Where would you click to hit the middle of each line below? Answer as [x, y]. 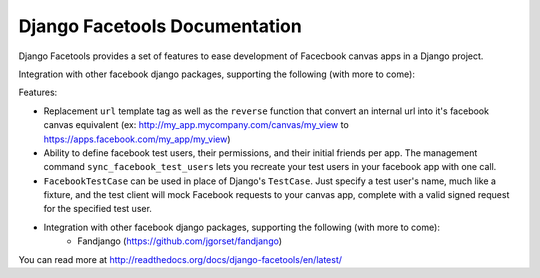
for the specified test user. [97, 209]
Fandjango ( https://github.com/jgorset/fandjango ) [180, 241]
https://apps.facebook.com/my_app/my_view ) [137, 139]
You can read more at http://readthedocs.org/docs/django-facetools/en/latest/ [180, 259]
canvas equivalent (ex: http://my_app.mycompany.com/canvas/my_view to [196, 125]
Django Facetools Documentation [160, 26]
